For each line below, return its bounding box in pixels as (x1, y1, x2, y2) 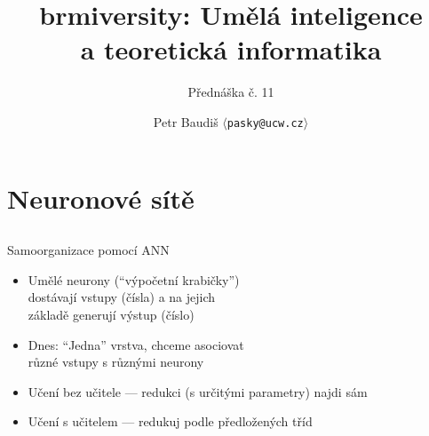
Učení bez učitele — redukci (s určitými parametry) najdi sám (28, 382, 368, 400)
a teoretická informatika (80, 31, 382, 67)
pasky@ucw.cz (226, 116, 304, 130)
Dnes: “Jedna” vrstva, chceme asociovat (28, 335, 244, 353)
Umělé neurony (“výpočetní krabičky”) (28, 270, 240, 289)
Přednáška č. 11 (187, 83, 274, 101)
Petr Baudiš (153, 112, 218, 131)
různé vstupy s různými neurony (28, 353, 204, 371)
